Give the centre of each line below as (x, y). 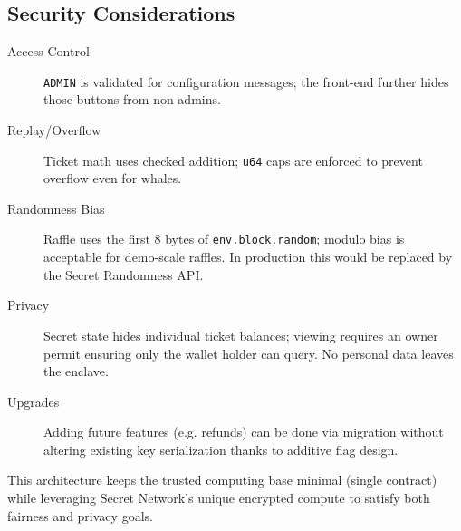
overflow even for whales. (113, 178)
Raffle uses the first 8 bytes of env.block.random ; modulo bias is (224, 239)
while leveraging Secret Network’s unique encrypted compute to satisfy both (219, 498)
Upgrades (34, 401)
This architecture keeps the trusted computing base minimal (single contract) (222, 480)
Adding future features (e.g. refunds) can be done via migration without (244, 432)
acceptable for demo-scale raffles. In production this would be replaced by (248, 257)
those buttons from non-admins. (132, 99)
